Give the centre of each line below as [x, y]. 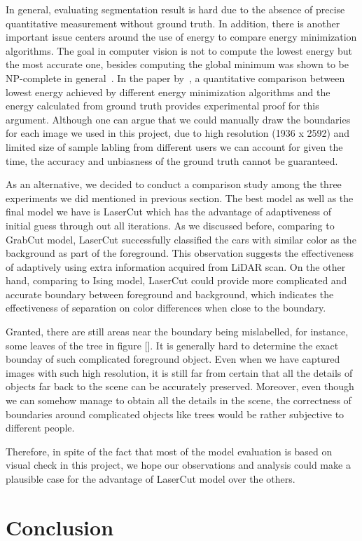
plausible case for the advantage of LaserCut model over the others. [151, 479]
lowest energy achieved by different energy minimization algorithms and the [168, 92]
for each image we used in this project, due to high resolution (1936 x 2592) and [178, 133]
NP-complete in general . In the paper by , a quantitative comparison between [175, 78]
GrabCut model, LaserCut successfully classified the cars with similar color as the [181, 239]
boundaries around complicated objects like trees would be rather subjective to [175, 414]
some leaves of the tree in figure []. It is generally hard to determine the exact [172, 345]
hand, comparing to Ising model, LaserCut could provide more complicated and [176, 280]
